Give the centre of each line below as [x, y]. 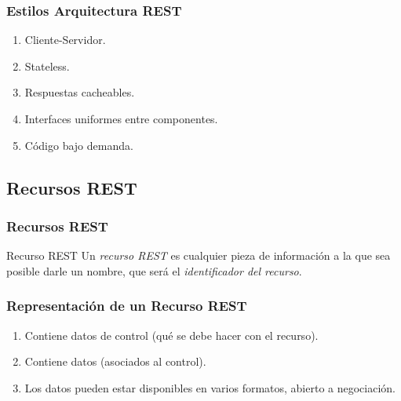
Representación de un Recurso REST [127, 306]
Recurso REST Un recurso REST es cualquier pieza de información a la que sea [199, 255]
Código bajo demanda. [79, 145]
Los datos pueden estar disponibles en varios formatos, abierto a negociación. [210, 387]
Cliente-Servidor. [65, 40]
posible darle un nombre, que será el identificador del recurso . [154, 270]
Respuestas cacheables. [80, 92]
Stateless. [47, 66]
